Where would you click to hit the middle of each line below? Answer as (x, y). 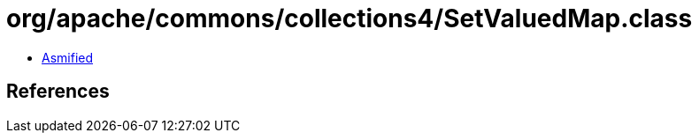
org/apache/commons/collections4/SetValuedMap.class (349, 18)
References (58, 92)
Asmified (68, 57)
